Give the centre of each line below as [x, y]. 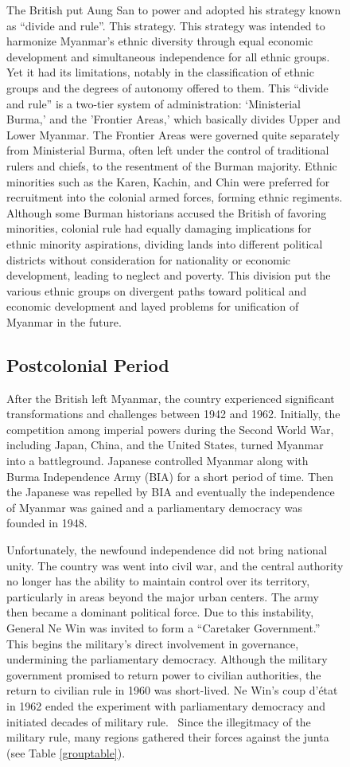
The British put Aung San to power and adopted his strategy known [174, 10]
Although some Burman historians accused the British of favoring [167, 212]
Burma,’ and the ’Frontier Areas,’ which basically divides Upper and [174, 119]
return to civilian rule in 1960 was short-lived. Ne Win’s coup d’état [172, 690]
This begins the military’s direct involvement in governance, [153, 643]
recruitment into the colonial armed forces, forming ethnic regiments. [175, 197]
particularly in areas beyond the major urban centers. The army [163, 596]
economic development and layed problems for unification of [153, 306]
